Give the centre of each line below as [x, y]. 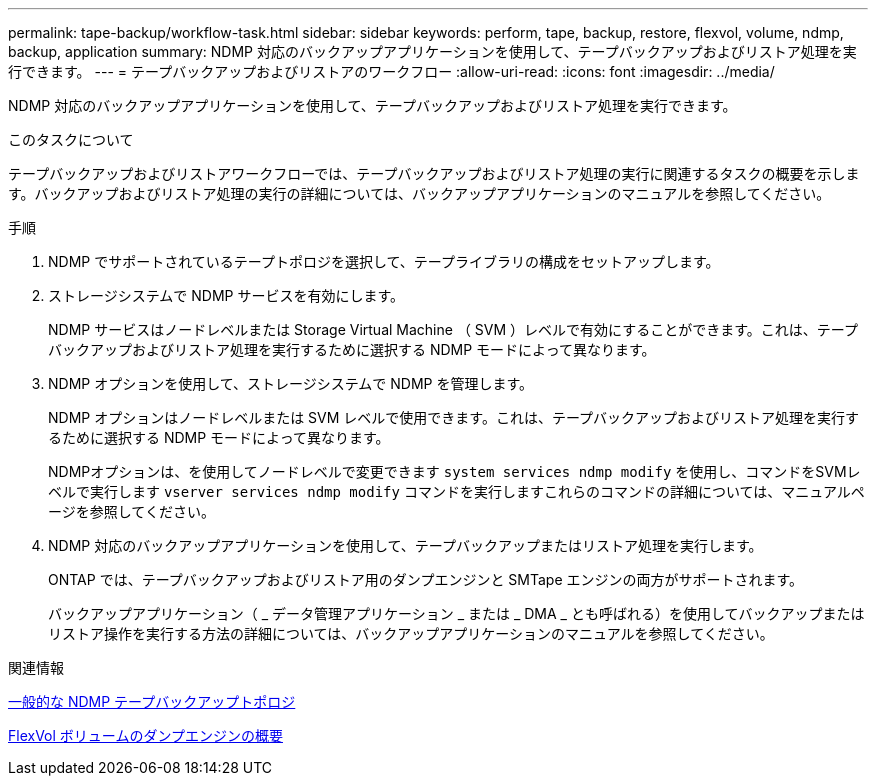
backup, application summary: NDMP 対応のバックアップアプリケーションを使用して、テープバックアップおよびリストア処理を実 [432, 51]
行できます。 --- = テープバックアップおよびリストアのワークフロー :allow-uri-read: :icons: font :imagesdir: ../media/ [391, 71]
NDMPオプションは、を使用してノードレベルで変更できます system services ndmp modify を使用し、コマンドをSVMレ [454, 471]
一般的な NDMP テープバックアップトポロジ [152, 701]
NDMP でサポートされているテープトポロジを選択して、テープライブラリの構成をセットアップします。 [384, 261]
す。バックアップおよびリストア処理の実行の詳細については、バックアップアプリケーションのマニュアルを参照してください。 [419, 193]
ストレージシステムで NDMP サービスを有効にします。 [226, 295]
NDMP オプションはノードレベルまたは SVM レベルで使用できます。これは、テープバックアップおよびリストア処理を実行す [454, 417]
